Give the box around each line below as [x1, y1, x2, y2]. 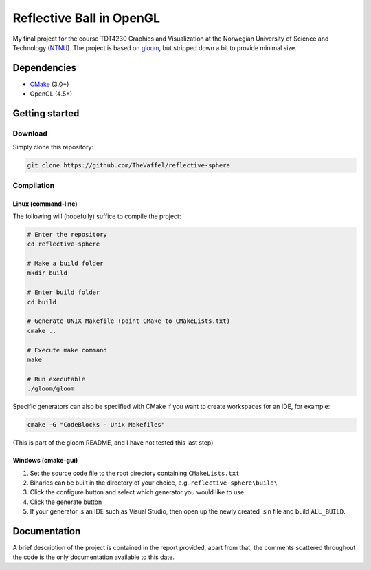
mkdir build [27, 269, 68, 277]
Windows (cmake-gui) [12, 456, 78, 465]
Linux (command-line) [12, 200, 78, 208]
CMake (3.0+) [30, 80, 69, 88]
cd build [27, 298, 57, 306]
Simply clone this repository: [12, 143, 94, 151]
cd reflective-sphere [27, 240, 100, 248]
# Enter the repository [27, 231, 108, 238]
